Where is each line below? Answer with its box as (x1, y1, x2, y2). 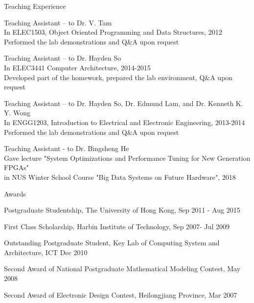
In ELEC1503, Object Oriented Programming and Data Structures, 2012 (4, 27, 222, 37)
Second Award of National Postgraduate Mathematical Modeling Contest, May (4, 263, 241, 274)
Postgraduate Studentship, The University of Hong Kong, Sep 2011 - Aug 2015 (4, 205, 240, 215)
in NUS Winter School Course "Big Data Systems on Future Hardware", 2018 (4, 172, 236, 182)
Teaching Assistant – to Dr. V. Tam (4, 17, 112, 27)
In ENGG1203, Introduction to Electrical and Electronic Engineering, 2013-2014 (4, 117, 245, 127)
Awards (4, 188, 26, 198)
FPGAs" (4, 162, 29, 173)
